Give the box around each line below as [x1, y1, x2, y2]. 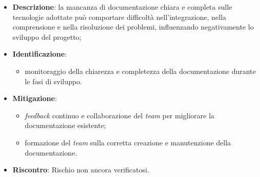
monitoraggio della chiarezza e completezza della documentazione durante [25, 65, 256, 76]
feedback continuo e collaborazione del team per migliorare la [25, 110, 214, 120]
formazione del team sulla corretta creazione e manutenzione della [25, 137, 231, 147]
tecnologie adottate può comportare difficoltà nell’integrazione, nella [12, 11, 226, 22]
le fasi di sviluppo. [25, 75, 82, 86]
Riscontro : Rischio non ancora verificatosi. [12, 164, 149, 175]
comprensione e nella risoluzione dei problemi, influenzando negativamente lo [12, 21, 254, 32]
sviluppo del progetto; [12, 31, 81, 42]
